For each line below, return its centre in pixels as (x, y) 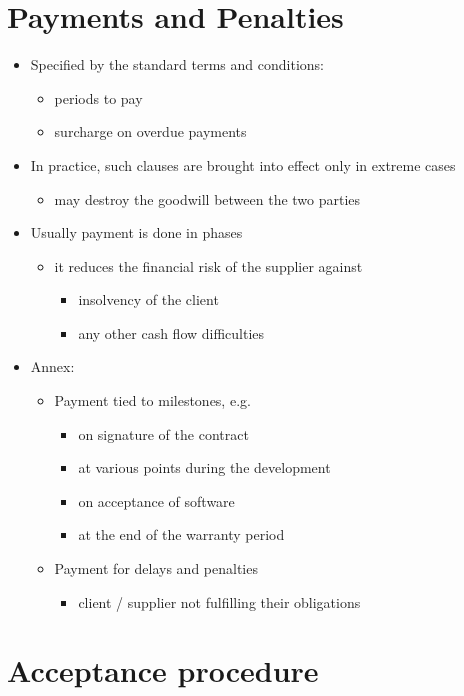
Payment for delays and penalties (156, 568)
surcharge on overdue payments (150, 131)
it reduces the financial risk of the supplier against (208, 265)
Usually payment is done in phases (136, 232)
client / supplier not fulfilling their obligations (219, 601)
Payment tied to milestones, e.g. (152, 400)
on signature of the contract (163, 433)
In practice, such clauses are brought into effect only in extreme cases (243, 164)
